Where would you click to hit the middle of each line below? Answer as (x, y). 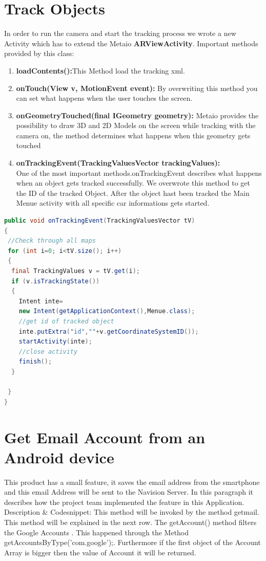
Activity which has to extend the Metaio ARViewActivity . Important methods (131, 43)
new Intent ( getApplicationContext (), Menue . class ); (107, 311)
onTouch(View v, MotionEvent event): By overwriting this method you (137, 88)
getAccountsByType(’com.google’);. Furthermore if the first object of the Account (132, 542)
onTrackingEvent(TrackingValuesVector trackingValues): (118, 163)
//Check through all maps (52, 241)
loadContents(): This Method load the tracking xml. (100, 70)
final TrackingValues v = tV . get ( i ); (76, 271)
